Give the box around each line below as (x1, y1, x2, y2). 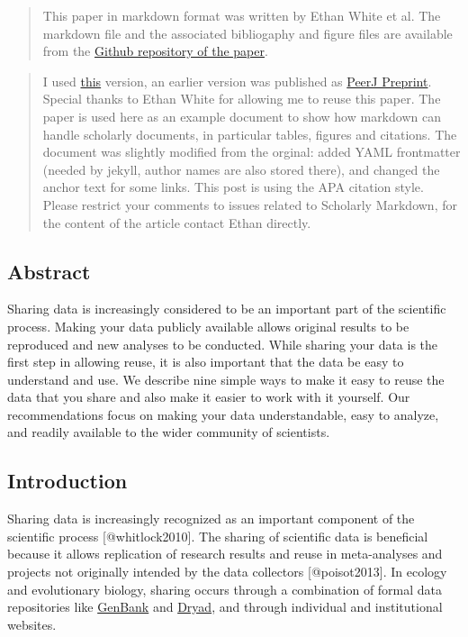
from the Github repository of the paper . (42, 41, 268, 60)
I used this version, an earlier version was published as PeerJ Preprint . (42, 71, 432, 90)
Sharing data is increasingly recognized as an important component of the (7, 509, 415, 528)
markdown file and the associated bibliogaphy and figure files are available (42, 23, 453, 42)
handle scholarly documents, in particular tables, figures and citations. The (42, 124, 457, 143)
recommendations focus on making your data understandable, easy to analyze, (7, 405, 439, 423)
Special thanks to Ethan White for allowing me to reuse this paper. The (42, 89, 441, 108)
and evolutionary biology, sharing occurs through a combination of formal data (7, 579, 443, 598)
